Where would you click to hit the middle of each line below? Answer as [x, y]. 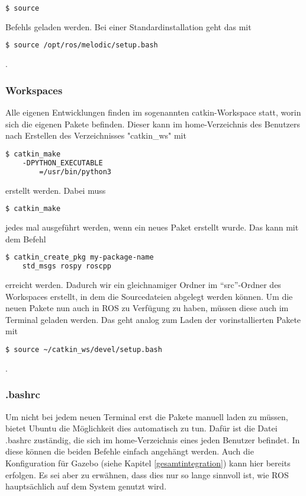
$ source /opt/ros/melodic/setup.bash [82, 45]
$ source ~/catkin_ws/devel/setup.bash [84, 349]
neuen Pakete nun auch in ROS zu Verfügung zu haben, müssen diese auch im [147, 308]
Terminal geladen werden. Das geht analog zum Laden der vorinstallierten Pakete [153, 319]
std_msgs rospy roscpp [67, 266]
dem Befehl [26, 239]
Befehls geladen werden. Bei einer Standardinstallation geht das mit [128, 26]
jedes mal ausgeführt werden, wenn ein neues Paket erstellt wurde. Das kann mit [152, 227]
